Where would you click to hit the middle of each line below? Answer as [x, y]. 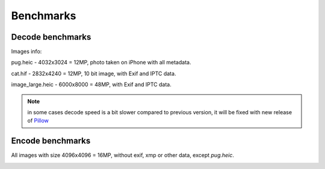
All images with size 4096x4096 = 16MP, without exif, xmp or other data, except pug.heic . [123, 155]
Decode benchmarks [51, 37]
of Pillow [38, 121]
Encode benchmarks [51, 141]
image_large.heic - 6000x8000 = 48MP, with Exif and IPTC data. [91, 85]
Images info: [26, 52]
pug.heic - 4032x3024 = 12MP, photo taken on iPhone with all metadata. [101, 63]
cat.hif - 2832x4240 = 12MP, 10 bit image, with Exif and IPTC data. [94, 73]
